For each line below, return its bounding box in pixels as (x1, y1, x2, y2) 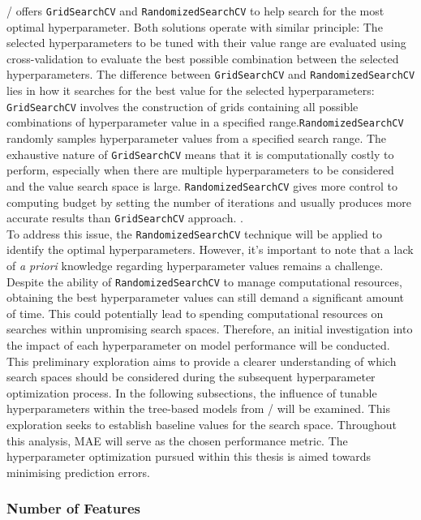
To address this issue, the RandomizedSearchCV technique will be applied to (6, 225, 382, 242)
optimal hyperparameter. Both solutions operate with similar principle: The (6, 18, 383, 35)
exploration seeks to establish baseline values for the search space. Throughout (6, 416, 397, 432)
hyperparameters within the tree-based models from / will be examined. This (6, 400, 390, 417)
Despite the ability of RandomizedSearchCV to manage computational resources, (6, 273, 402, 290)
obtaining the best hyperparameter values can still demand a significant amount (6, 289, 405, 306)
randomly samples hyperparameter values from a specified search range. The (6, 130, 387, 146)
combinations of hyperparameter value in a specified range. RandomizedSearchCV (6, 114, 404, 131)
